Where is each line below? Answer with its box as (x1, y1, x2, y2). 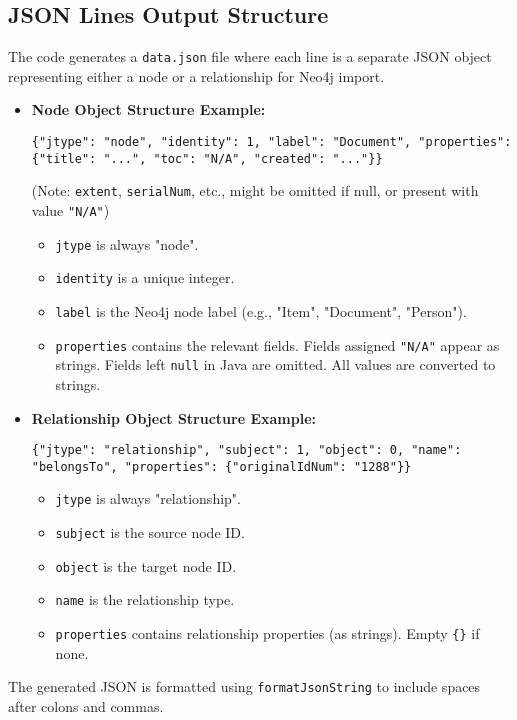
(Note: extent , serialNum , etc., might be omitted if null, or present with (31, 180, 479, 201)
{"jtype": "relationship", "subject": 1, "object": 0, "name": (31, 443, 462, 458)
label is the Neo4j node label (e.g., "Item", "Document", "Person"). (55, 300, 467, 321)
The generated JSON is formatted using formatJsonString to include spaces (8, 676, 481, 697)
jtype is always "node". (55, 233, 199, 254)
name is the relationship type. (55, 589, 235, 610)
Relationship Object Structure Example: (31, 407, 316, 428)
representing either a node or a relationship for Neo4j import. (8, 65, 385, 86)
